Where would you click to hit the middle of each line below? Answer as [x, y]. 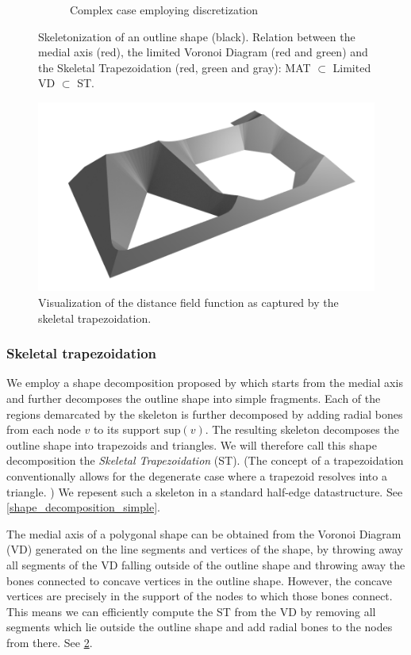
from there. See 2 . [50, 642]
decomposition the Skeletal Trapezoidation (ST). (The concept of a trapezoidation [205, 460]
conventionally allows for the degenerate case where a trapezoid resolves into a [197, 476]
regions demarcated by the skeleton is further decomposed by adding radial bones [205, 414]
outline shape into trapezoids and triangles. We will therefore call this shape [192, 444]
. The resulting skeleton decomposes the [302, 429]
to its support [127, 429]
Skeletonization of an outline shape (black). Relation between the [197, 36]
